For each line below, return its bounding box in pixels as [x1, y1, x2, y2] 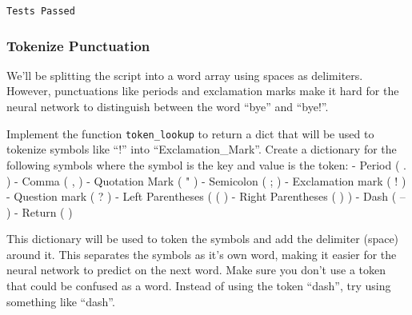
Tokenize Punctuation [6, 35, 150, 55]
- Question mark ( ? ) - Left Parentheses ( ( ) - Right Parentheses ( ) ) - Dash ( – [6, 188, 406, 205]
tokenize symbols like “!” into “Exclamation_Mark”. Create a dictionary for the [6, 141, 397, 157]
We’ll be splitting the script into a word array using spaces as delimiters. [6, 66, 363, 83]
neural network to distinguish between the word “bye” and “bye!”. [6, 98, 329, 115]
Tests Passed [6, 6, 75, 17]
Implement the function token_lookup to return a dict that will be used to [6, 125, 374, 142]
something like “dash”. [6, 293, 115, 309]
